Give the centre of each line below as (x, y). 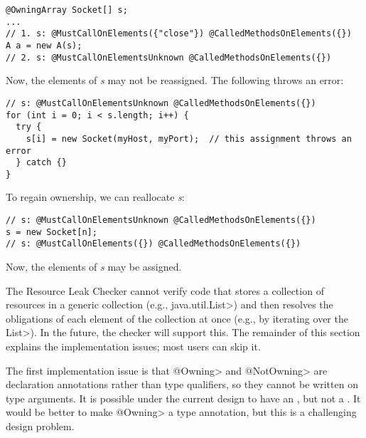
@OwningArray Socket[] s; (67, 10)
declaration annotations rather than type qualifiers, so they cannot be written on (182, 384)
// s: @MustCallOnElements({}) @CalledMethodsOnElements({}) (154, 244)
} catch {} (41, 163)
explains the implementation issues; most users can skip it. (133, 346)
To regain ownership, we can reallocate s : (95, 197)
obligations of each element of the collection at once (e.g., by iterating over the (177, 318)
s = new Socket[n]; (52, 232)
